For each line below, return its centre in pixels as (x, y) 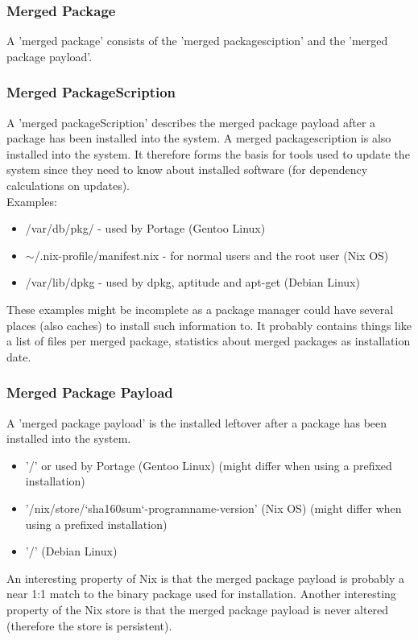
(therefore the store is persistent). (89, 625)
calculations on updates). (68, 185)
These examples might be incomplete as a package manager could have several (200, 309)
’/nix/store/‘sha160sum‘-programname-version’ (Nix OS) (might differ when (213, 508)
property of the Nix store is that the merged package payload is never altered (198, 609)
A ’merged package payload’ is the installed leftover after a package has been (197, 422)
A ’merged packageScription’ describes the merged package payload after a (191, 122)
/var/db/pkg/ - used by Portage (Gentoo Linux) (145, 228)
